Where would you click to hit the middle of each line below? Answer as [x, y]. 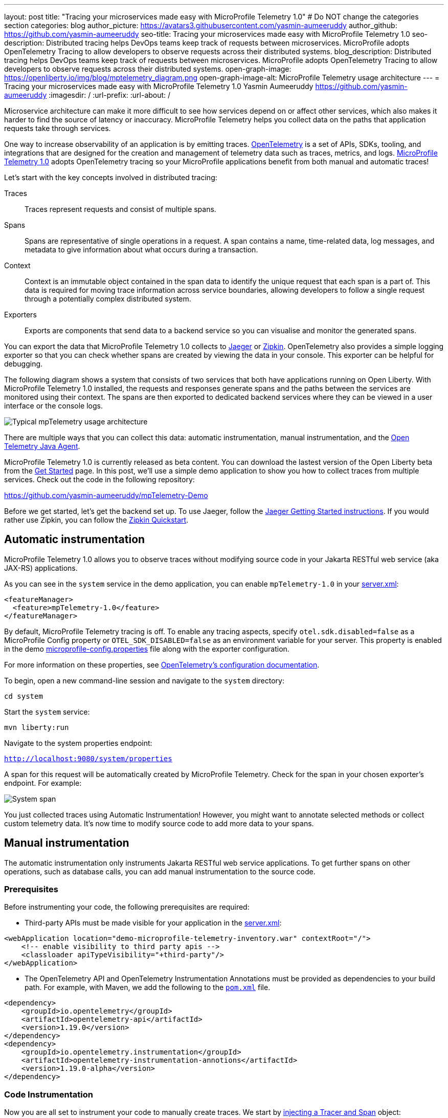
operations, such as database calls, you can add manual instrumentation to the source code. [160, 871]
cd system [24, 696]
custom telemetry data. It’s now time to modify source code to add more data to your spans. [159, 823]
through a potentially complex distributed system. [108, 299]
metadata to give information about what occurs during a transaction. [141, 250]
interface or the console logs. [53, 406]
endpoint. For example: [43, 783]
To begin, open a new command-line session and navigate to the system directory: [144, 680]
